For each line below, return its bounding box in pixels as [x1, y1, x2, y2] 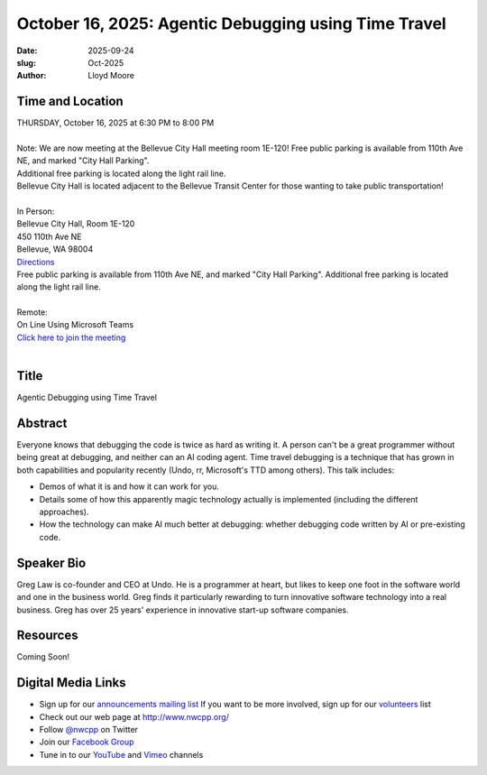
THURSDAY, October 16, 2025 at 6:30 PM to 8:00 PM [16, 117, 215, 128]
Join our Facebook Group [39, 736, 134, 748]
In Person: [16, 206, 55, 217]
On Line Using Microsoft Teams [16, 319, 134, 330]
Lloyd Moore [87, 70, 135, 81]
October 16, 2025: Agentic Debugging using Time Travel [16, 14, 446, 33]
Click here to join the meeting [16, 332, 126, 343]
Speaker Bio [16, 555, 87, 570]
